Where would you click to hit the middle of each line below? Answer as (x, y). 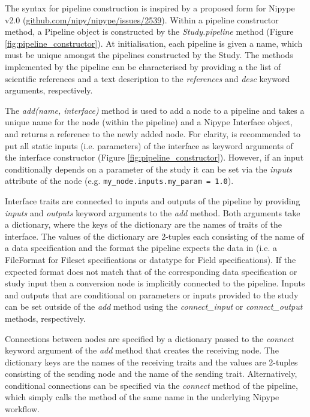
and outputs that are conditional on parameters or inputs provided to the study (152, 294)
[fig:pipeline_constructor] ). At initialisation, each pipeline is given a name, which (154, 43)
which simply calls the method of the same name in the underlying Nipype (142, 397)
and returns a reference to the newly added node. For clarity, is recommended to (153, 133)
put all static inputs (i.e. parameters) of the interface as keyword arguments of (149, 145)
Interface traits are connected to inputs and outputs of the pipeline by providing (153, 200)
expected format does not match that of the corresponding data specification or (151, 271)
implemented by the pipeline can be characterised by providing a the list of (143, 66)
